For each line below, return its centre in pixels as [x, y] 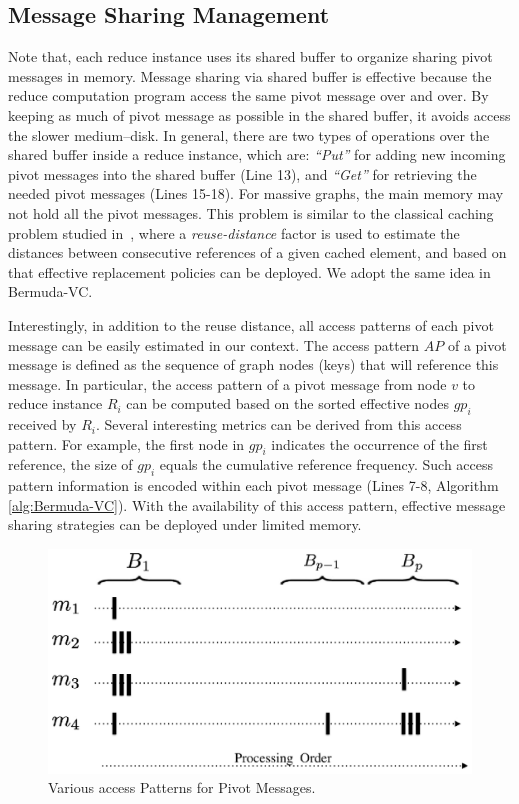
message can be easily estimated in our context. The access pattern [214, 344]
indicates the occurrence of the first [379, 443]
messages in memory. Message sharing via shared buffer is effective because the [250, 75]
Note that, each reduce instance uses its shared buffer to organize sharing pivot [250, 56]
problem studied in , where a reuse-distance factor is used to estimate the [234, 232]
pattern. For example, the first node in [126, 443]
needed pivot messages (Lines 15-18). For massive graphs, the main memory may [256, 193]
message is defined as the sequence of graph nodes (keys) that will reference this [253, 364]
